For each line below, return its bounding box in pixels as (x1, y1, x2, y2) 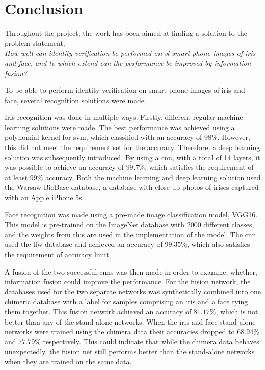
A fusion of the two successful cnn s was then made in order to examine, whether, (5, 266, 257, 277)
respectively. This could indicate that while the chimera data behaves (43, 336, 259, 347)
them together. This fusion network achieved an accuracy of (5, 306, 192, 316)
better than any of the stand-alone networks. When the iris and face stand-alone (5, 316, 256, 327)
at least (5, 171, 28, 182)
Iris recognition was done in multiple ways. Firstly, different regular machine (5, 112, 243, 122)
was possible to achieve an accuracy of (5, 162, 124, 172)
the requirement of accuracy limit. (5, 249, 111, 259)
